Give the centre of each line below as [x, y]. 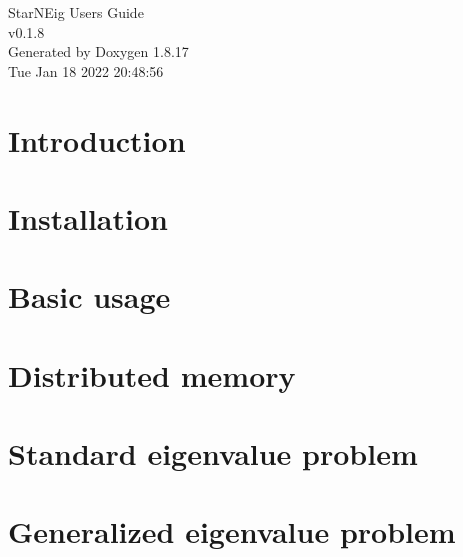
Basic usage [89, 296]
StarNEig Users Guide [76, 12]
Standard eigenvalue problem [213, 453]
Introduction [97, 139]
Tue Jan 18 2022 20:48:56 [86, 70]
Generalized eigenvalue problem [232, 531]
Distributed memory [152, 374]
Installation [88, 217]
